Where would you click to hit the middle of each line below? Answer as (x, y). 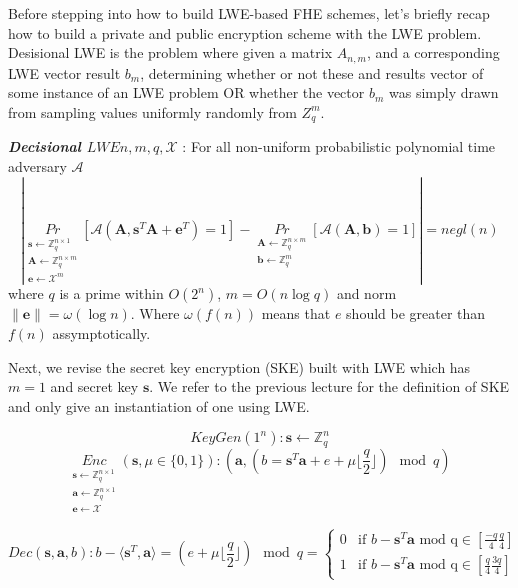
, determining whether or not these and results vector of (312, 72)
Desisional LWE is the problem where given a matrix (170, 52)
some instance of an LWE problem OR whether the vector (186, 92)
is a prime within (111, 293)
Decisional (44, 146)
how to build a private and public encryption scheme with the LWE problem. (245, 32)
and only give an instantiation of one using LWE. (159, 405)
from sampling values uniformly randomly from (152, 111)
